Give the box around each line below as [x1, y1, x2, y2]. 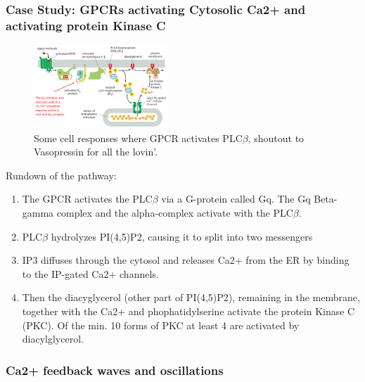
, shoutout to [248, 130, 305, 145]
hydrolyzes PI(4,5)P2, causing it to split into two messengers [51, 229, 313, 243]
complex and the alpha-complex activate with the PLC [56, 205, 293, 220]
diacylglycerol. [22, 331, 84, 346]
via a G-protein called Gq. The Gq [161, 191, 311, 206]
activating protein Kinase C [6, 16, 166, 34]
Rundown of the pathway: [6, 167, 117, 182]
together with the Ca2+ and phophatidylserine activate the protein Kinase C [22, 304, 355, 319]
